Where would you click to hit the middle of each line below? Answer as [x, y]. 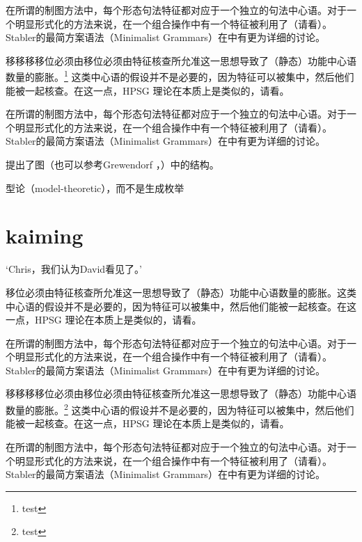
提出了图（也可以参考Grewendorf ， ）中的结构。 [112, 164]
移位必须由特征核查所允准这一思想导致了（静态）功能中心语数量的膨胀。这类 [181, 292]
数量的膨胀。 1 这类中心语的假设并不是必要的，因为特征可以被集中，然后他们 [180, 76]
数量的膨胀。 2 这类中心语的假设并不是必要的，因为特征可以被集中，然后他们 [180, 409]
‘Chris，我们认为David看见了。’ [74, 269]
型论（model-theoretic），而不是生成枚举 [95, 188]
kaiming [45, 236]
